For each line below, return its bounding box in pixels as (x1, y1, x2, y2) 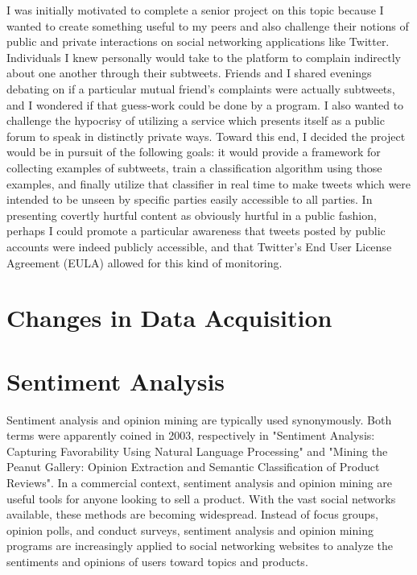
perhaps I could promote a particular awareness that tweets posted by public (6, 222, 386, 239)
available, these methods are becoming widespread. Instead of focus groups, (6, 506, 378, 523)
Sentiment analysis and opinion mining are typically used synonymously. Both (6, 411, 392, 428)
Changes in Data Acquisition (6, 301, 332, 334)
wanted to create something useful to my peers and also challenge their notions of (6, 17, 409, 34)
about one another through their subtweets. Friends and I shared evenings (6, 64, 372, 81)
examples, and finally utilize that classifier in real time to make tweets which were (6, 175, 411, 192)
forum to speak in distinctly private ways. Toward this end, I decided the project (6, 127, 406, 144)
